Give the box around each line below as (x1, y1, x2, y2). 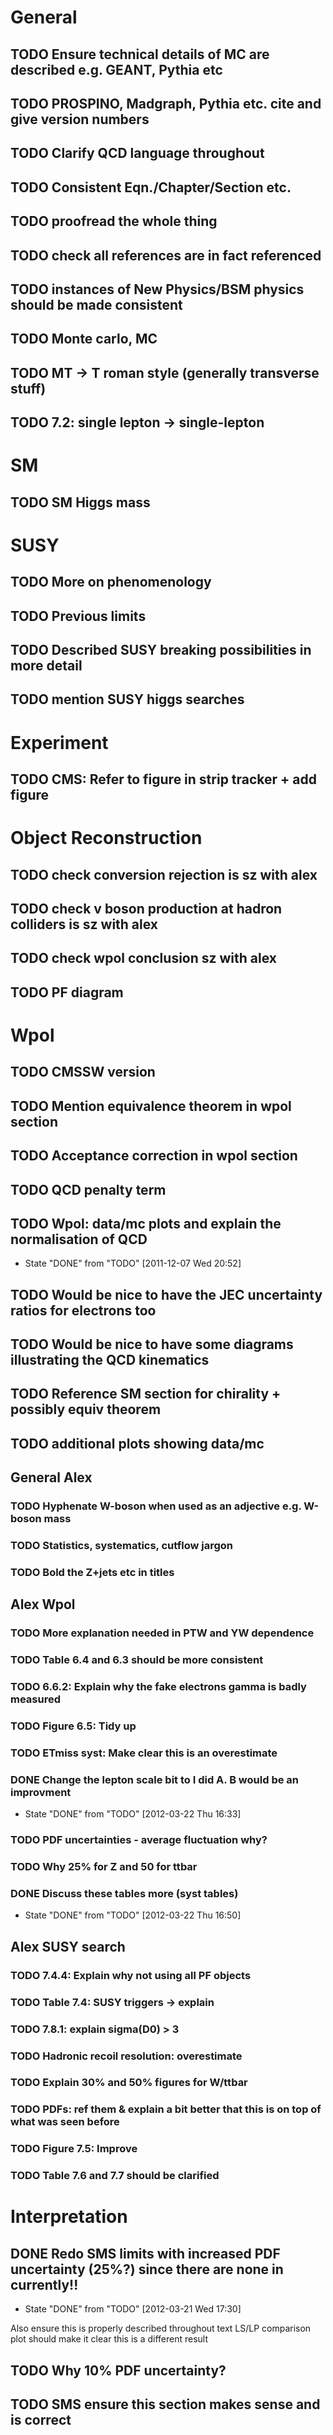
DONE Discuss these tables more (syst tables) (10, 1887, 239, 1901)
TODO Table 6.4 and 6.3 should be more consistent (10, 1653, 264, 1667)
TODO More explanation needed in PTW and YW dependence (10, 1626, 315, 1640)
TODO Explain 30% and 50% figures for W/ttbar (10, 2076, 248, 2090)
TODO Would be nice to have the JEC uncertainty (10, 1286, 323, 1303)
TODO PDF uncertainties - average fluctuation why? (10, 1833, 268, 1847)
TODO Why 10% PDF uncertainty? (10, 2362, 227, 2379)
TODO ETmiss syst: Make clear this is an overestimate (10, 1746, 278, 1760)
